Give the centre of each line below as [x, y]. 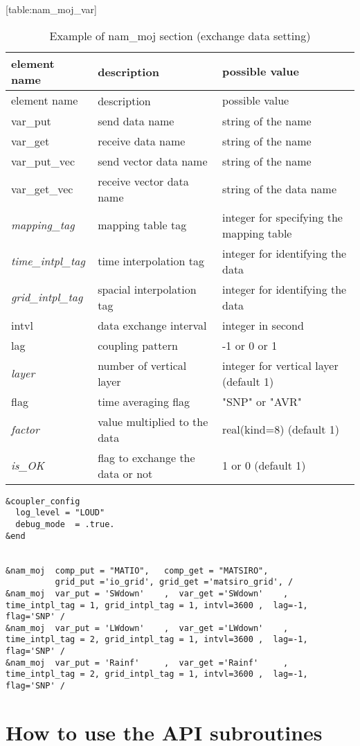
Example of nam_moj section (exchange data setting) [180, 35]
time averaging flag [144, 401]
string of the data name [279, 189]
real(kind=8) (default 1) [280, 429]
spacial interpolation [147, 289]
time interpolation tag [151, 261]
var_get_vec [42, 189]
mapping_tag [43, 225]
